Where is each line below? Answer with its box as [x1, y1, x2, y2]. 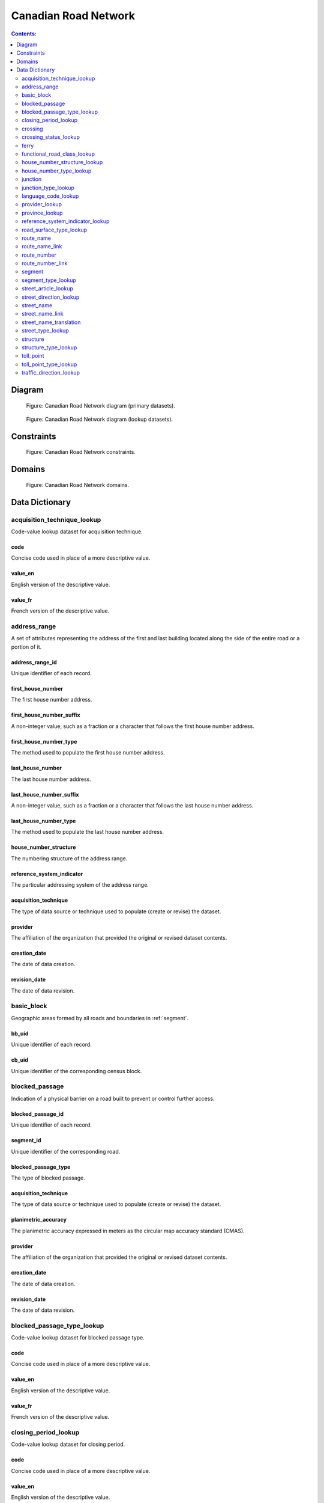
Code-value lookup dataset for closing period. [11, 1440, 125, 1448]
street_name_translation [22, 319, 81, 326]
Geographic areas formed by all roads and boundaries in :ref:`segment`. [11, 1014, 189, 1021]
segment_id [11, 1137, 41, 1144]
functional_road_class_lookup [22, 150, 95, 158]
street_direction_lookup [22, 293, 80, 301]
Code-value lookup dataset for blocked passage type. [11, 1334, 145, 1341]
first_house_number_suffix [11, 711, 80, 718]
